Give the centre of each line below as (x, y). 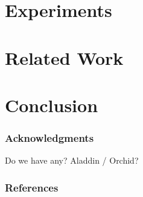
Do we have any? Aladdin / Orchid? (72, 160)
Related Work (64, 57)
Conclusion (52, 105)
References (32, 187)
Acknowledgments (49, 138)
